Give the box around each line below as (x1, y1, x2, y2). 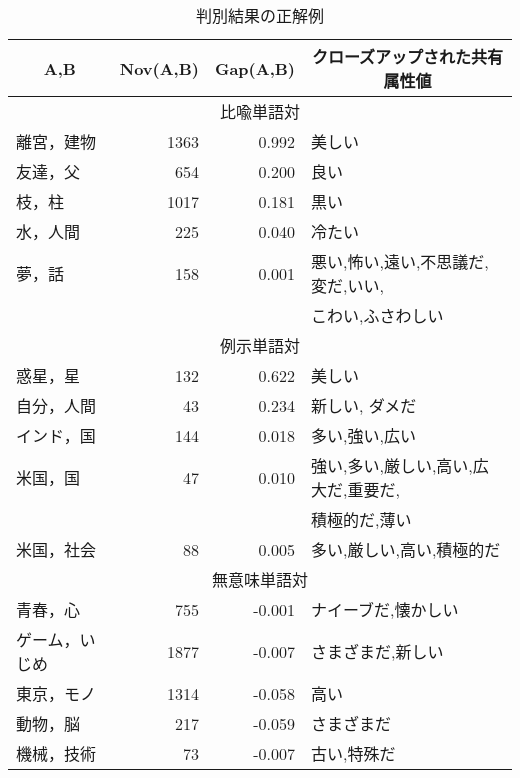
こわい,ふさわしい (311, 304, 444, 327)
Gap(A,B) (214, 56, 295, 80)
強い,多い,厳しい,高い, (311, 454, 473, 477)
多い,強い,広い (311, 424, 416, 447)
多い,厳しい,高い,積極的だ (311, 538, 501, 561)
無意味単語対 (211, 568, 308, 591)
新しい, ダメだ (311, 394, 417, 417)
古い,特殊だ (311, 742, 396, 765)
